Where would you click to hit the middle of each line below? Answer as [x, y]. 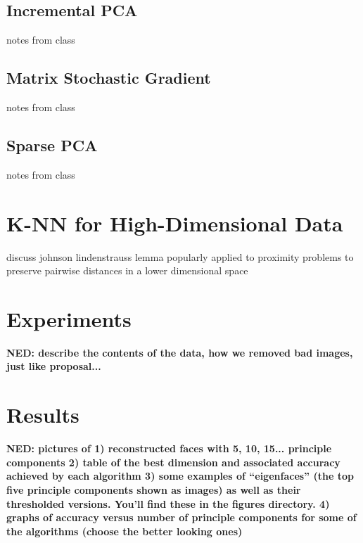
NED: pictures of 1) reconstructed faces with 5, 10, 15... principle [169, 448]
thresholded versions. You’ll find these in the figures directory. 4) [168, 503]
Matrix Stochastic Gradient [109, 78]
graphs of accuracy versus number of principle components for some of [181, 517]
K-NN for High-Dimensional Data [175, 223]
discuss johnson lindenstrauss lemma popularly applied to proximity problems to [180, 256]
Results [43, 415]
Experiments [69, 318]
